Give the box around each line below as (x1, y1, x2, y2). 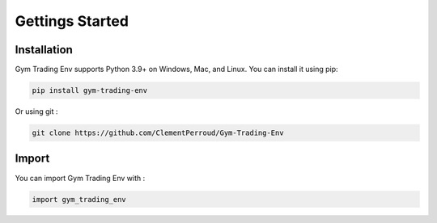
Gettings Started (15, 12, 129, 30)
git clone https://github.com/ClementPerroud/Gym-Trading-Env (32, 128, 284, 137)
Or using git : (15, 107, 58, 116)
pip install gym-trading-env (32, 86, 148, 95)
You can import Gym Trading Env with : (15, 173, 146, 183)
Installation (15, 43, 73, 57)
